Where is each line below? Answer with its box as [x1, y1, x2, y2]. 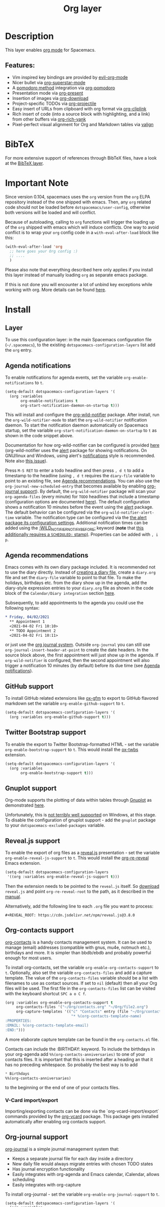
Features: [5, 61, 35, 69]
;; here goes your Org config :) [9, 249, 78, 254]
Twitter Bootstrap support [5, 728, 86, 737]
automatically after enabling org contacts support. [5, 1118, 107, 1124]
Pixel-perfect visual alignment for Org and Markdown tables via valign [12, 121, 154, 127]
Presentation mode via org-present [12, 90, 83, 96]
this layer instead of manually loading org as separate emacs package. [5, 272, 148, 278]
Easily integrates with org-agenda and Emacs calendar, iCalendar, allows [12, 1171, 160, 1177]
